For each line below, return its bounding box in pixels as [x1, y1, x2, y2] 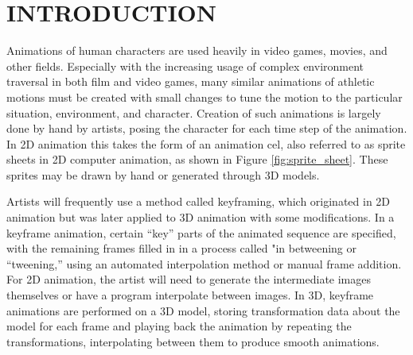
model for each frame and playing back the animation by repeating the [6, 318, 352, 334]
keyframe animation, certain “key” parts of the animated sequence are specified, [6, 224, 396, 241]
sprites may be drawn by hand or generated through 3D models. [6, 166, 320, 183]
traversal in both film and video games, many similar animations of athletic [6, 73, 375, 90]
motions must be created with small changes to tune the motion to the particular [6, 88, 403, 105]
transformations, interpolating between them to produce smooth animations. [6, 333, 380, 349]
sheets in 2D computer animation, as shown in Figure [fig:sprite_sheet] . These [6, 151, 388, 168]
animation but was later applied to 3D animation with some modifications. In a [6, 209, 395, 226]
